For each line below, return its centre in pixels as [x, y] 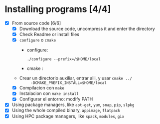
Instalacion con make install [49, 93]
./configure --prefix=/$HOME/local [64, 59]
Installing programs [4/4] [58, 9]
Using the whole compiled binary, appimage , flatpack [66, 110]
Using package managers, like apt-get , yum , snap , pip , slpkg [73, 105]
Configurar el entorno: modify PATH [56, 99]
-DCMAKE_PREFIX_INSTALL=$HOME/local [69, 83]
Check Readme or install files [49, 34]
